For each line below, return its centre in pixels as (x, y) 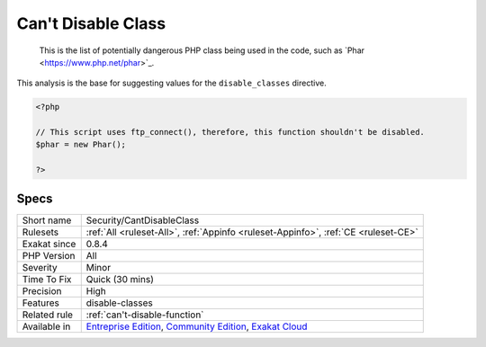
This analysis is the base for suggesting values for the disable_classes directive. (172, 83)
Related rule (48, 315)
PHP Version (49, 255)
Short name (47, 220)
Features (41, 303)
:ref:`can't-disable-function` (145, 315)
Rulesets (40, 232)
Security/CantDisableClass (143, 220)
